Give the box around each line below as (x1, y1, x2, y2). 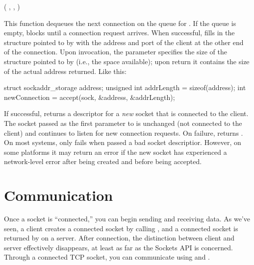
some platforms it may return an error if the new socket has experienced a (4, 146, 227, 157)
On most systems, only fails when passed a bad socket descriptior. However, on (4, 137, 241, 147)
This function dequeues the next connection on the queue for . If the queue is (4, 18, 236, 28)
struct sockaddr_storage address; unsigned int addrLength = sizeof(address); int (4, 82, 246, 93)
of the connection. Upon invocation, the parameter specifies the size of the (4, 47, 227, 57)
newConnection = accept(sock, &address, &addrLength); (4, 92, 175, 102)
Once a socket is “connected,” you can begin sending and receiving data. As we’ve (4, 214, 250, 224)
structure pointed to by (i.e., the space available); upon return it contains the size (4, 56, 250, 66)
